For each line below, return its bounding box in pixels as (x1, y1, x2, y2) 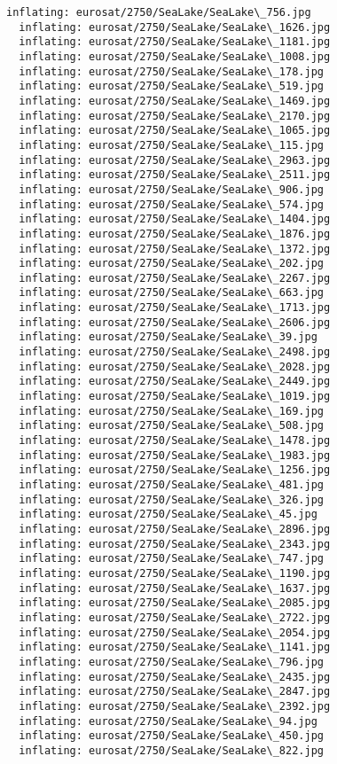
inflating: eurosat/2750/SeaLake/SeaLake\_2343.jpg (19, 537, 331, 550)
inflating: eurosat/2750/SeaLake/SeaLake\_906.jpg (19, 183, 324, 196)
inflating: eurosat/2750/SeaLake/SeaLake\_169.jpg (19, 404, 324, 417)
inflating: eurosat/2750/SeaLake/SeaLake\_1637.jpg (19, 581, 331, 595)
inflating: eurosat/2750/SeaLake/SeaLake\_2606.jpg (19, 316, 331, 329)
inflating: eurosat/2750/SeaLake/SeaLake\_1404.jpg (19, 213, 331, 226)
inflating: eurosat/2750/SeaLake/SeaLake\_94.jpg (19, 714, 317, 728)
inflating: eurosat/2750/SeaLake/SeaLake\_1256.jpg (19, 464, 331, 477)
